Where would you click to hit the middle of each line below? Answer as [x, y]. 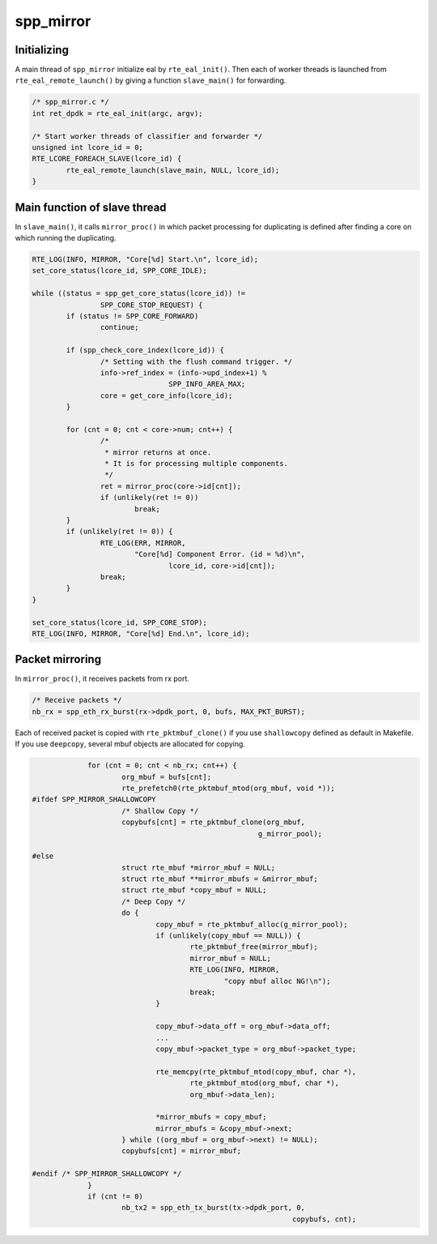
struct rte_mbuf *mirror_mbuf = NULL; [199, 868]
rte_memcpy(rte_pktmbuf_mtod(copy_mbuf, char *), [256, 1071]
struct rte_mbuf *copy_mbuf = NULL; [194, 890]
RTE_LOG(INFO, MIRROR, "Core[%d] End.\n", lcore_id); [141, 633]
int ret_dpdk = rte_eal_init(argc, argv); [117, 113]
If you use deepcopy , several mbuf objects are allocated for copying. [130, 744]
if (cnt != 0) [115, 1197]
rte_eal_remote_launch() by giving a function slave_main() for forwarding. [151, 80]
